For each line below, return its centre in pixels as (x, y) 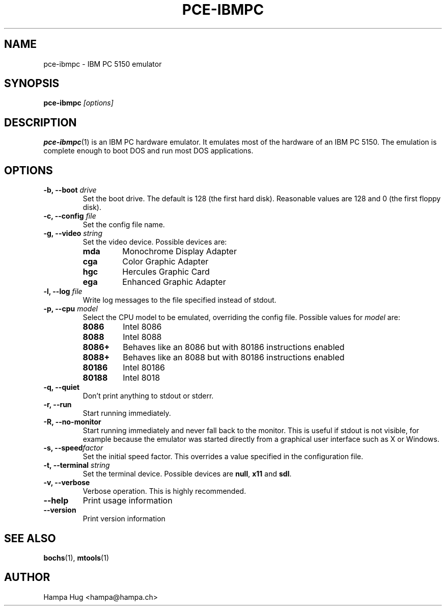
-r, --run (58, 405)
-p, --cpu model (71, 309)
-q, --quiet (62, 387)
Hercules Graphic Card (166, 272)
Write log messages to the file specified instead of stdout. (179, 300)
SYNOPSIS (32, 84)
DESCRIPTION (40, 122)
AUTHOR (27, 577)
